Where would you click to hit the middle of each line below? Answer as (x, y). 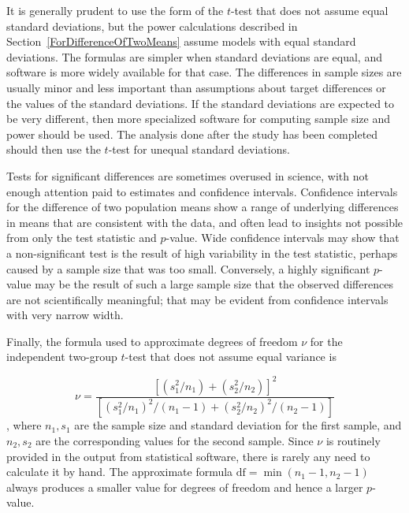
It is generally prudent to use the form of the (115, 10)
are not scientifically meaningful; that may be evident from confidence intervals (197, 299)
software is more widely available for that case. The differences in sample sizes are (204, 72)
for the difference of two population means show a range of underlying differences (203, 207)
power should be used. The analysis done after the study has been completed (192, 134)
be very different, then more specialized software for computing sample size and (198, 119)
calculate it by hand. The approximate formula (120, 472)
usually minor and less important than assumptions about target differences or (196, 87)
